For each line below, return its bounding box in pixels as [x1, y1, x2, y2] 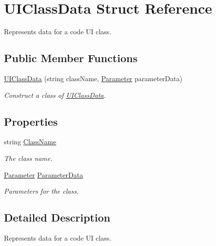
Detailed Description [4, 210, 111, 225]
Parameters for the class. [4, 186, 79, 196]
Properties [4, 113, 58, 129]
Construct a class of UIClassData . [4, 89, 106, 100]
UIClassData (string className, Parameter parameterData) [4, 73, 182, 83]
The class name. [4, 153, 53, 163]
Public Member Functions [4, 50, 137, 66]
